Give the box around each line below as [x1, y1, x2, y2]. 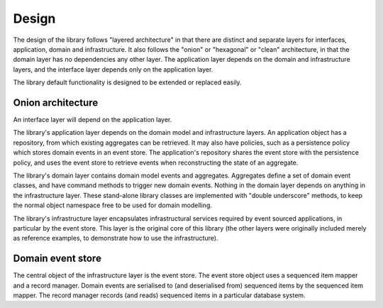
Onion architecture [13, 97, 99, 109]
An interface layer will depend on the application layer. [13, 116, 172, 124]
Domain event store [13, 253, 102, 265]
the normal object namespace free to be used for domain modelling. [13, 201, 213, 209]
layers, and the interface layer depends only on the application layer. [13, 65, 213, 74]
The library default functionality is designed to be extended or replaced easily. [13, 78, 242, 87]
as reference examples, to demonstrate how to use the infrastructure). [13, 234, 218, 243]
